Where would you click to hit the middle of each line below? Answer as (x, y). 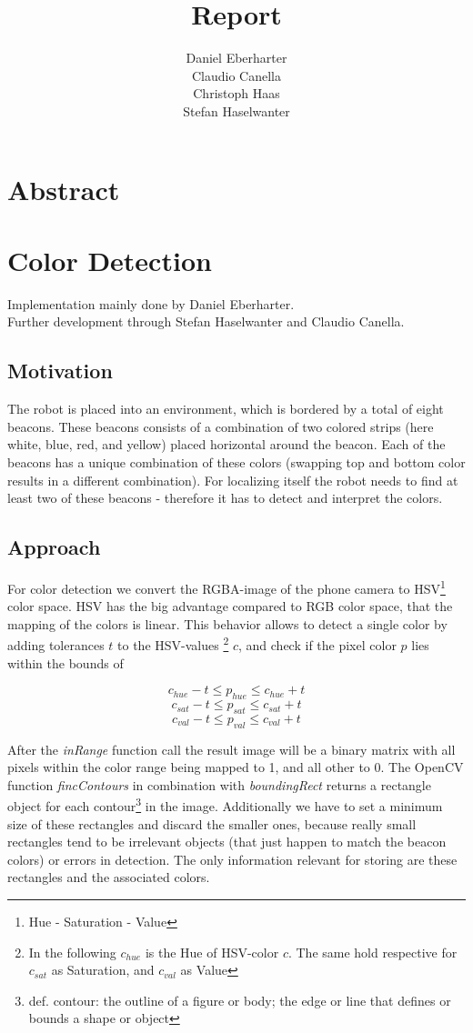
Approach (54, 547)
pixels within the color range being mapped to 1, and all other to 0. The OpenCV (236, 767)
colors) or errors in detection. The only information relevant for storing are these (232, 859)
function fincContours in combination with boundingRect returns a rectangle (219, 784)
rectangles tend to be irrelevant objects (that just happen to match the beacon (227, 842)
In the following (72, 952)
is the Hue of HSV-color (212, 952)
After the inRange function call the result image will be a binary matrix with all (231, 749)
